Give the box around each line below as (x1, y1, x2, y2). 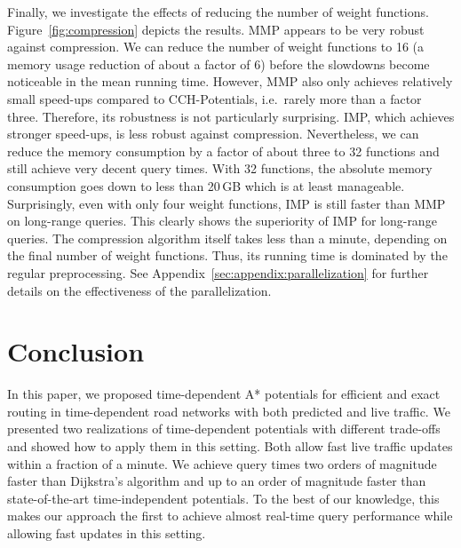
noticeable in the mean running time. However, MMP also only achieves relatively (7, 72, 453, 91)
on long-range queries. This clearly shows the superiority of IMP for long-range (7, 211, 437, 230)
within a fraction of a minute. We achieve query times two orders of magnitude (7, 454, 437, 473)
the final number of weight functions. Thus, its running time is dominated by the (7, 246, 448, 265)
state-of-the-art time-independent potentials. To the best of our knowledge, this (7, 488, 440, 507)
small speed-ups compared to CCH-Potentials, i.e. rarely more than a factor (7, 89, 422, 107)
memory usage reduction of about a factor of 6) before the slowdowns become (7, 54, 430, 73)
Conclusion (7, 333, 145, 369)
